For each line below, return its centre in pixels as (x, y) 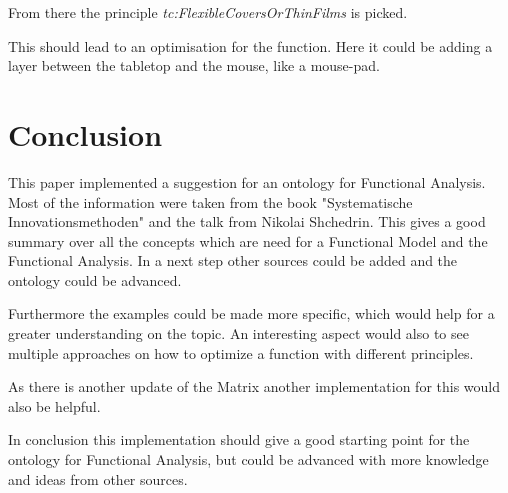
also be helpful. (54, 405)
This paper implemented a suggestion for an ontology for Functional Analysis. (247, 181)
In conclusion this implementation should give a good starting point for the (239, 439)
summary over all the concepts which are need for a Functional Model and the (248, 240)
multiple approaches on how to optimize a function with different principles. (241, 352)
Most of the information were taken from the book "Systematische (210, 201)
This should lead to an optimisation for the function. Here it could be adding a (250, 45)
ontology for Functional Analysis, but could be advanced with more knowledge (248, 459)
